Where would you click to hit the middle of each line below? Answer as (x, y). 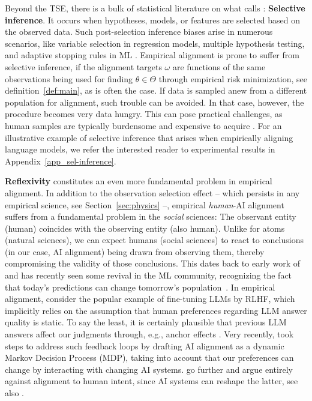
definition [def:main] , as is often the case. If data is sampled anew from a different (156, 90)
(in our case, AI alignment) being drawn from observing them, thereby (135, 251)
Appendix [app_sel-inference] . (61, 161)
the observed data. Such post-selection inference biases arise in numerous (139, 32)
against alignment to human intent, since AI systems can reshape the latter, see (151, 381)
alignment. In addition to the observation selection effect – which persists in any (152, 192)
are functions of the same (219, 66)
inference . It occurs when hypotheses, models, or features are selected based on (153, 20)
